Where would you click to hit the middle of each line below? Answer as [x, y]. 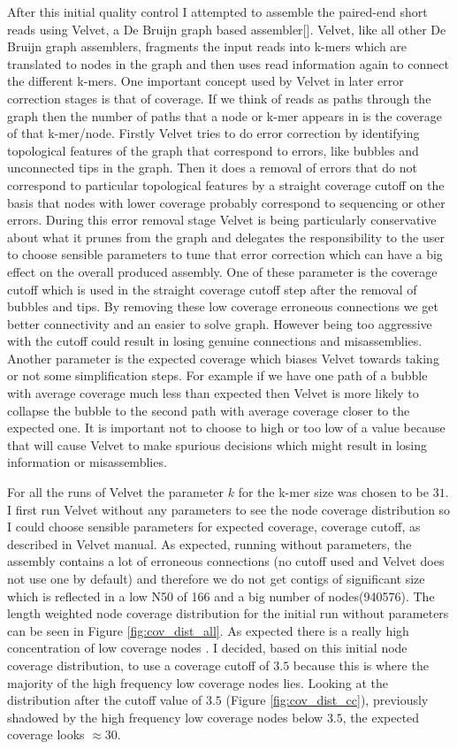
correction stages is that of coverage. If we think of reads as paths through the [219, 98]
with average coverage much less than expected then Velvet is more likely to [213, 393]
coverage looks [46, 734]
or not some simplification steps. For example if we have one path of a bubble [217, 375]
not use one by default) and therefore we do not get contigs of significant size [216, 578]
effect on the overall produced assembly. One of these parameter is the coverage [222, 271]
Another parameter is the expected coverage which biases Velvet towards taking [223, 358]
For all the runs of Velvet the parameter [116, 492]
